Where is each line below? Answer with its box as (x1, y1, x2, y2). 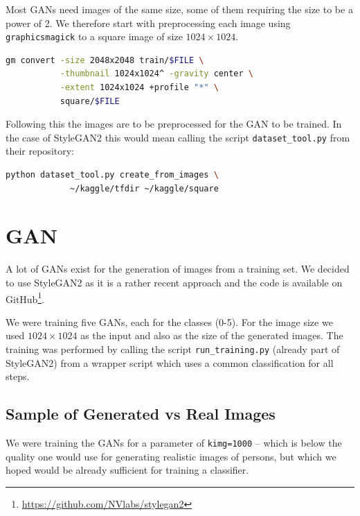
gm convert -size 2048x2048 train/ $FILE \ (6, 55, 204, 65)
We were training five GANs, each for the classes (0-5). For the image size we (6, 314, 333, 329)
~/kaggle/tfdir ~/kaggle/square (70, 183, 219, 193)
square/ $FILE (60, 96, 120, 106)
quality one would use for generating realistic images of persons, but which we (6, 449, 336, 463)
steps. (6, 369, 30, 384)
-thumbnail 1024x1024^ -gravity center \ (60, 69, 253, 79)
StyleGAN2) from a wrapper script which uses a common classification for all (6, 355, 334, 370)
